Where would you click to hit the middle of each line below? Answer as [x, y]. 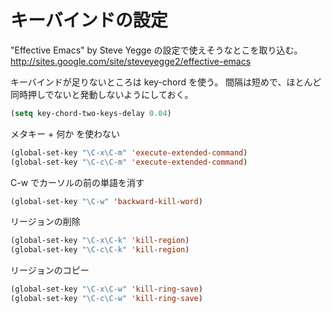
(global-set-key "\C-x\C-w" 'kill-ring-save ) [106, 289]
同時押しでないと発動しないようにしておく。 [102, 94]
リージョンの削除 [45, 222]
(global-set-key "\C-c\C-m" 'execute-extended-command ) [129, 162]
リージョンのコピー [50, 270]
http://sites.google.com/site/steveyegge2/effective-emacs [131, 61]
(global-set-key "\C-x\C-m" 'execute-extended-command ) [129, 152]
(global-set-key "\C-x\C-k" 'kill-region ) [100, 241]
